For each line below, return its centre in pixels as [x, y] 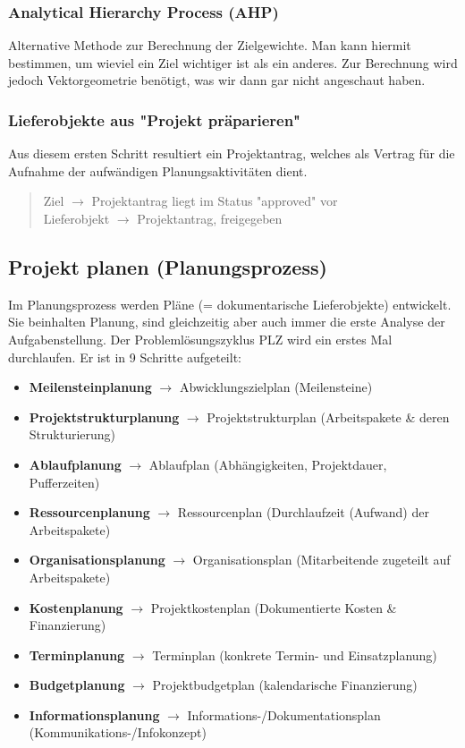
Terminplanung [77, 654]
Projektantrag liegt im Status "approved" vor [215, 201]
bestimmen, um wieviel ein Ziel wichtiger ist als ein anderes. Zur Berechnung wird [233, 62]
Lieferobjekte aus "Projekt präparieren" [154, 119]
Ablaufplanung [75, 464]
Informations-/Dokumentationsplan [284, 714]
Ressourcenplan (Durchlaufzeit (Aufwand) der [303, 512]
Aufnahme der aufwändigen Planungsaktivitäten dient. [158, 170]
